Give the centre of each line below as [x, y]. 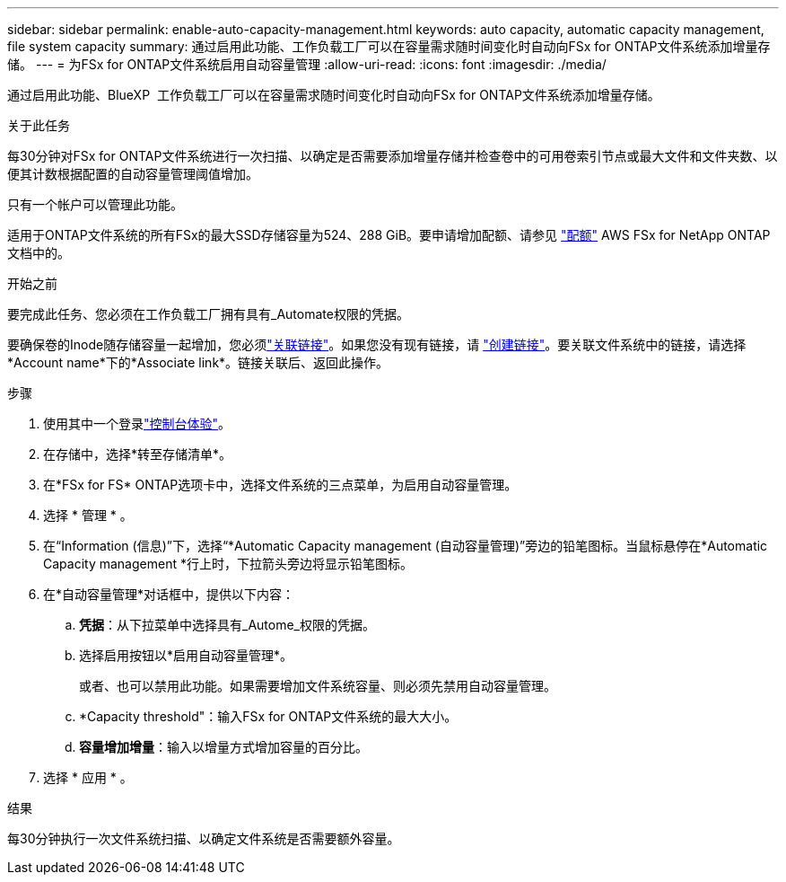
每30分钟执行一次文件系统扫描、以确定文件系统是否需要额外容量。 [204, 838]
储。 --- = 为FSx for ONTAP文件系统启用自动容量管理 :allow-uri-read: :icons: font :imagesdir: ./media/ [307, 64]
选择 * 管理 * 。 [88, 515]
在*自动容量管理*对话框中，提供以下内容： [169, 594]
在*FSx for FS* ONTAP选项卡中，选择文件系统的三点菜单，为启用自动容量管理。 [280, 485]
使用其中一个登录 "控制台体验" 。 [137, 423]
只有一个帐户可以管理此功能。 [95, 204]
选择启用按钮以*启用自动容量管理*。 [186, 655]
